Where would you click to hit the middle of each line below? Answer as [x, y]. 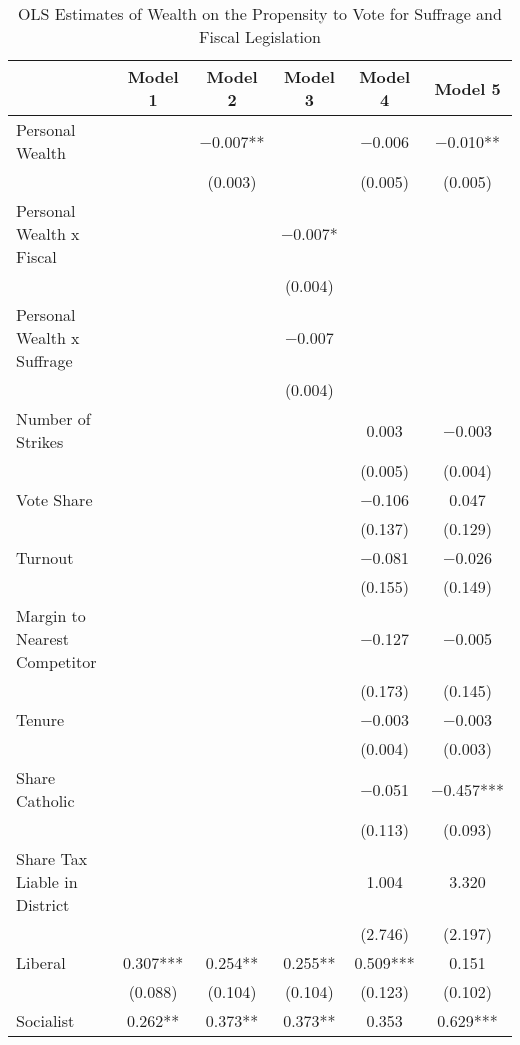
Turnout [45, 557]
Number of [53, 418]
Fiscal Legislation [260, 36]
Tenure [40, 719]
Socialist [45, 1020]
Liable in [47, 881]
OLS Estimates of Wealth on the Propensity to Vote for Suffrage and [260, 13]
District [43, 904]
